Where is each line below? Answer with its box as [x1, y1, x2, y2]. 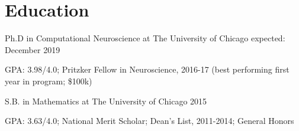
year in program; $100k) [5, 74, 92, 87]
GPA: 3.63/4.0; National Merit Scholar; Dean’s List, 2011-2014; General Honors [5, 114, 294, 127]
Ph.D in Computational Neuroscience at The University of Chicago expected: [5, 32, 285, 44]
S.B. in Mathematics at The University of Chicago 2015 [5, 94, 207, 107]
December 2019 [5, 43, 60, 55]
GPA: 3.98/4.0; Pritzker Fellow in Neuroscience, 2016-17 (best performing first [5, 63, 290, 76]
